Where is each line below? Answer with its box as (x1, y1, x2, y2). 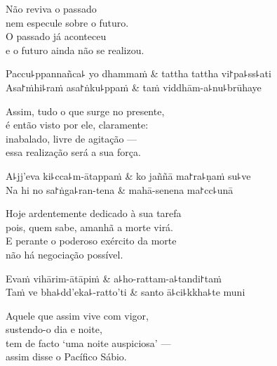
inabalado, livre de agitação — (6, 131, 137, 145)
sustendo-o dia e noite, (6, 322, 102, 336)
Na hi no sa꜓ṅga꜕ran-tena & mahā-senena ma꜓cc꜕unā (6, 182, 234, 197)
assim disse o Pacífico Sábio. (6, 349, 127, 364)
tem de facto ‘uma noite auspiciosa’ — (6, 335, 171, 350)
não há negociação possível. (6, 247, 123, 261)
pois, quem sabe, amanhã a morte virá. (6, 219, 174, 234)
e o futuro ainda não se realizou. (6, 42, 144, 57)
